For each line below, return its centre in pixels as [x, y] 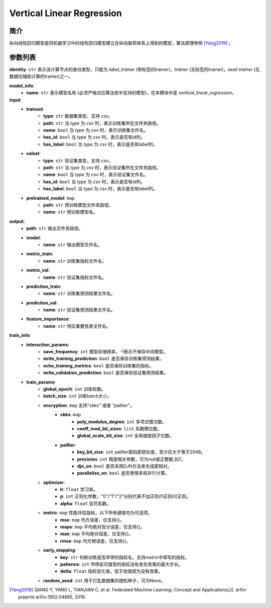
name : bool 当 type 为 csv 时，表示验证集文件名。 [96, 175]
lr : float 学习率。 [79, 489]
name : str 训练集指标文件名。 [75, 261]
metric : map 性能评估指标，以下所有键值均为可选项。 [98, 513]
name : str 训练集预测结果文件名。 [79, 293]
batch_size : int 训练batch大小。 [78, 396]
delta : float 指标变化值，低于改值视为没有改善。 [112, 571]
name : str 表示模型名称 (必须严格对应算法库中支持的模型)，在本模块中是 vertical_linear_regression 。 [131, 93]
